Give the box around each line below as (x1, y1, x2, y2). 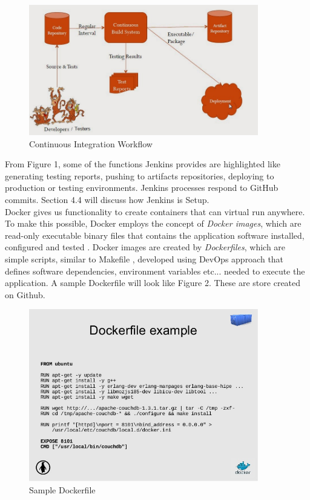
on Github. (5, 288, 45, 301)
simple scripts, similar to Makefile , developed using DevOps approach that (5, 252, 284, 265)
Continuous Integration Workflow (29, 137, 153, 150)
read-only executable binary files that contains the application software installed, (5, 228, 305, 241)
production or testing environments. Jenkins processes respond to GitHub (5, 181, 279, 194)
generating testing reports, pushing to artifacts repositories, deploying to (5, 169, 274, 182)
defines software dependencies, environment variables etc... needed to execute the (5, 264, 305, 277)
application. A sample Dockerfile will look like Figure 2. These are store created (5, 276, 301, 289)
